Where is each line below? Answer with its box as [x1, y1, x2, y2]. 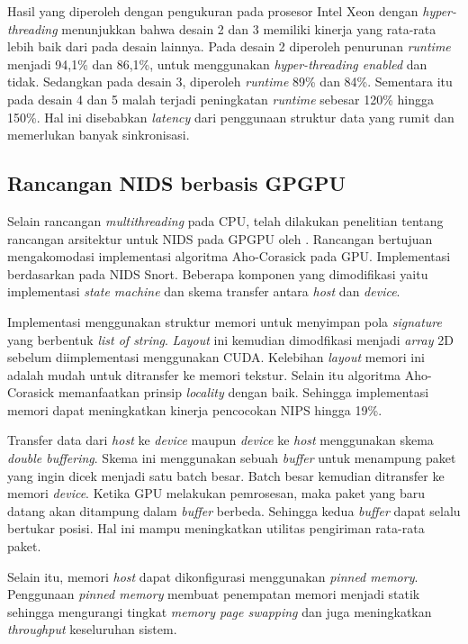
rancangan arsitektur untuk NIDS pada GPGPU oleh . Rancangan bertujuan [7, 229, 433, 248]
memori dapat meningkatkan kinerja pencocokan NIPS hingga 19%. [7, 400, 382, 419]
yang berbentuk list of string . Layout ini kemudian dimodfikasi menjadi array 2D [7, 330, 454, 349]
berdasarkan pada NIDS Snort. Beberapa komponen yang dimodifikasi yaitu [7, 264, 428, 283]
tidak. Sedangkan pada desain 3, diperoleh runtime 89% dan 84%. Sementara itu [7, 72, 453, 91]
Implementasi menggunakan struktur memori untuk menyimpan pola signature [7, 312, 442, 331]
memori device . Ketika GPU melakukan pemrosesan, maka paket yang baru [7, 484, 426, 503]
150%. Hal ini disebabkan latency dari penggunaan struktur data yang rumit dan [7, 107, 454, 126]
